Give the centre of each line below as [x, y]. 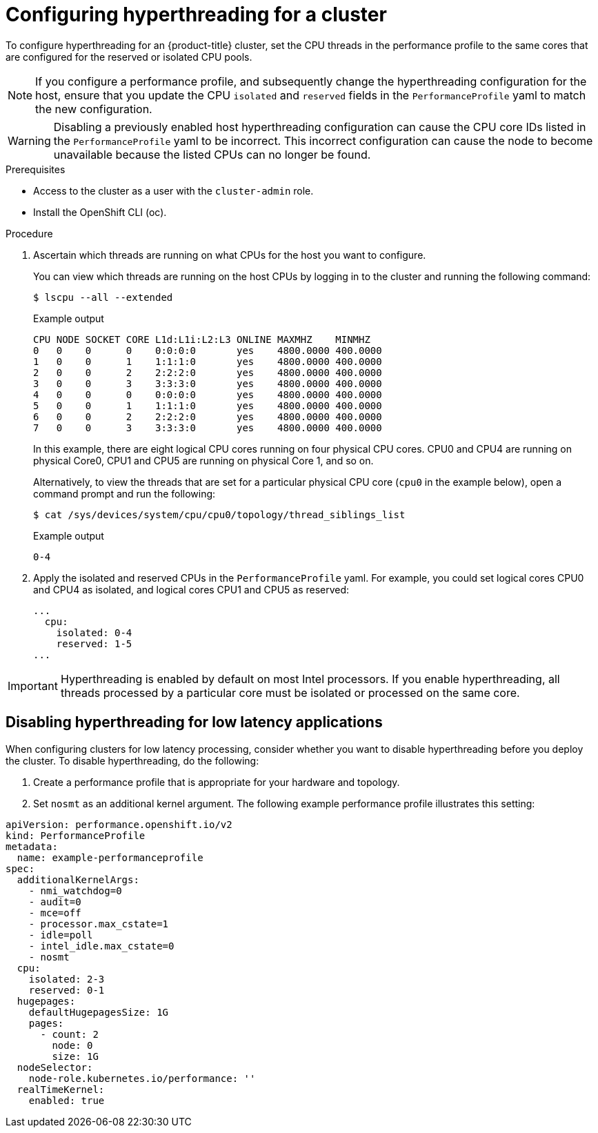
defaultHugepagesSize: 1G [99, 1012]
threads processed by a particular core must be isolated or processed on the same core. [290, 692]
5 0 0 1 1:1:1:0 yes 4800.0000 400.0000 [208, 405]
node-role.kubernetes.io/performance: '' [142, 1078]
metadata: [32, 846]
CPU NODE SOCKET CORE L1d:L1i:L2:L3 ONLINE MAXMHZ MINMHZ [202, 339]
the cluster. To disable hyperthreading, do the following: [132, 760]
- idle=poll [61, 935]
